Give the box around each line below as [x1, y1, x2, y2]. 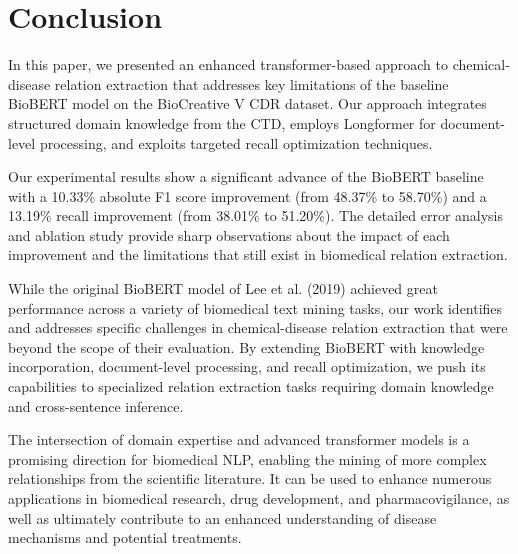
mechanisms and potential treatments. [8, 527, 242, 548]
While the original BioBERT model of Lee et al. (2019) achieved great [8, 278, 438, 299]
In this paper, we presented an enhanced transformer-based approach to [8, 54, 448, 75]
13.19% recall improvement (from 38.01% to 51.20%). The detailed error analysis [8, 205, 504, 226]
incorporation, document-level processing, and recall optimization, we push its [8, 356, 486, 377]
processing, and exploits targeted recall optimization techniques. [39, 132, 433, 153]
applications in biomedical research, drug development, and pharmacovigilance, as [8, 488, 510, 508]
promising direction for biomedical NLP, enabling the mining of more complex [8, 448, 487, 469]
